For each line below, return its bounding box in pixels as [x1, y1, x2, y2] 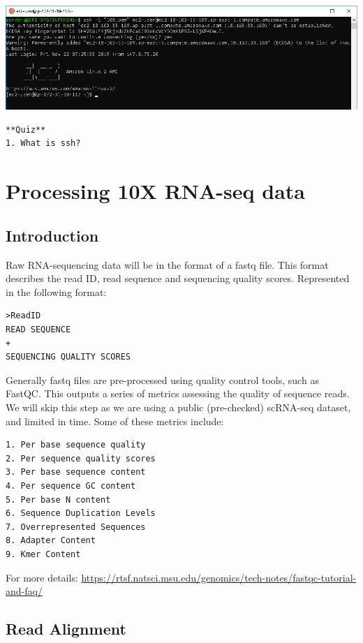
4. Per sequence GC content [6, 480, 136, 491]
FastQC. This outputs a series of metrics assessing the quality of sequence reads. [6, 386, 350, 401]
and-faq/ [6, 584, 43, 598]
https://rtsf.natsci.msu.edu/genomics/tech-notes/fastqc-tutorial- [81, 570, 357, 584]
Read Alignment [6, 618, 126, 640]
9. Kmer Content [6, 549, 81, 559]
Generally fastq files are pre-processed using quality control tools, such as [6, 372, 319, 387]
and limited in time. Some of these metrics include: [6, 413, 224, 428]
